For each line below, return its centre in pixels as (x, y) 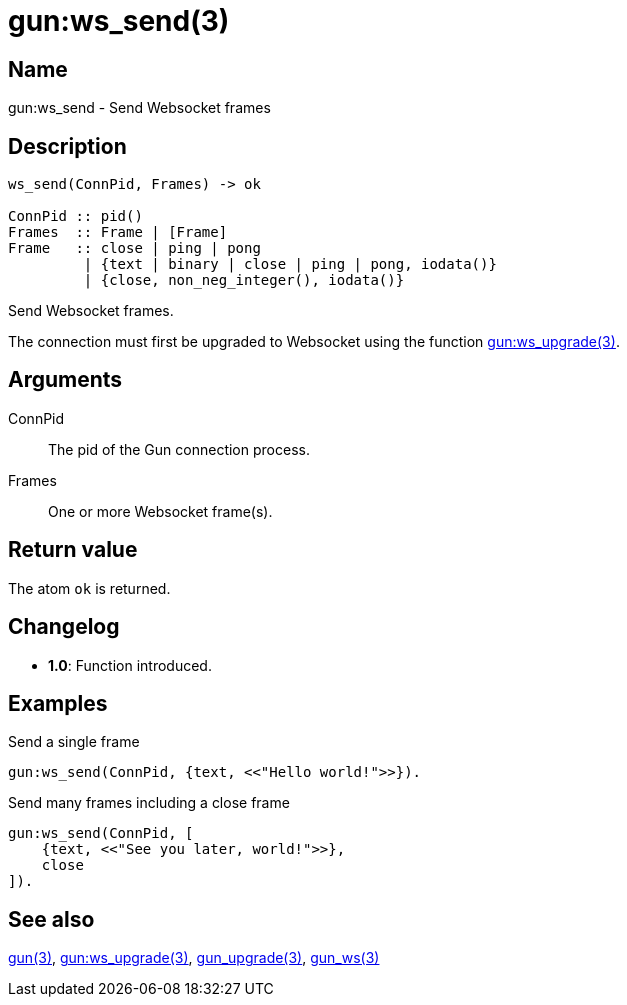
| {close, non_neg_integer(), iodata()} (244, 280)
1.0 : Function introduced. (130, 665)
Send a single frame (74, 742)
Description (67, 146)
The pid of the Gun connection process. (179, 449)
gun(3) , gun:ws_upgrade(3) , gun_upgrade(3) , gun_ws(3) (194, 958)
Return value (73, 550)
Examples (58, 703)
